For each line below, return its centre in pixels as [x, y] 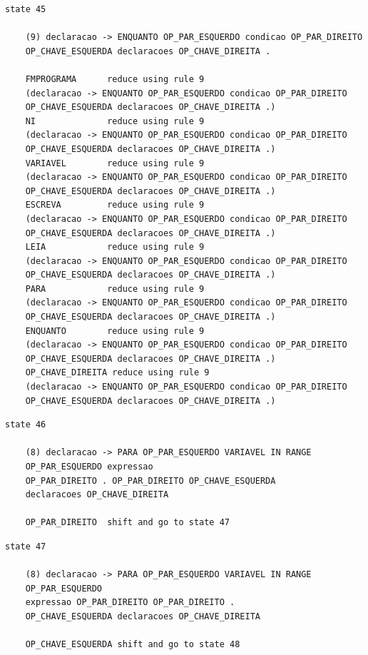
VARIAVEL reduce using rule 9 [115, 163]
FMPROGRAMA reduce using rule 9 [115, 79]
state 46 [26, 425]
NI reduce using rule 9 [115, 121]
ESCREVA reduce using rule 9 [115, 205]
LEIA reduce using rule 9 [115, 247]
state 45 [26, 9]
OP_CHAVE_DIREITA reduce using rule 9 [117, 373]
